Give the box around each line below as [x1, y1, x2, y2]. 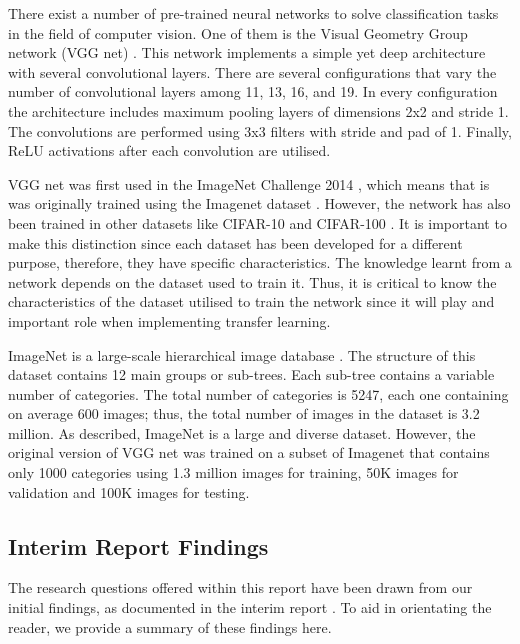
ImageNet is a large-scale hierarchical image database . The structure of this [8, 344, 476, 365]
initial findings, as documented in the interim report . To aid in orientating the [8, 597, 492, 618]
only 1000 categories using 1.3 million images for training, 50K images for [8, 462, 459, 483]
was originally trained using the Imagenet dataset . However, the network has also [8, 193, 511, 214]
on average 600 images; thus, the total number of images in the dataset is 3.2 [8, 403, 480, 424]
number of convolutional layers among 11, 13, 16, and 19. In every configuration [8, 81, 498, 102]
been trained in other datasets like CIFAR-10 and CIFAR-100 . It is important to [8, 212, 507, 233]
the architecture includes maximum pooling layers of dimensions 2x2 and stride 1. [8, 100, 509, 121]
